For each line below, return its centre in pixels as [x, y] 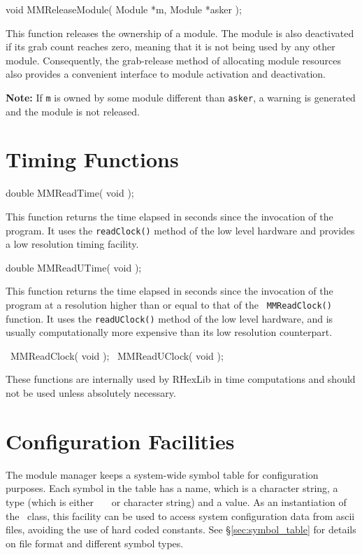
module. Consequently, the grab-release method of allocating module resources [173, 60]
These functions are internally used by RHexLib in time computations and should [181, 379]
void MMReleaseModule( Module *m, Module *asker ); [124, 9]
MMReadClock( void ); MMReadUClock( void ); [117, 355]
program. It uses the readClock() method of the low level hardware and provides [180, 230]
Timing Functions [92, 159]
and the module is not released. [73, 111]
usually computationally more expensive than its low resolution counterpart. [169, 332]
